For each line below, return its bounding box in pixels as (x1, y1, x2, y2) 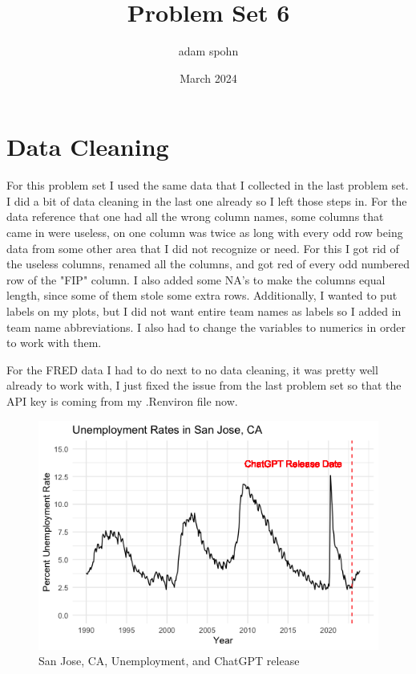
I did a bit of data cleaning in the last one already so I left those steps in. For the (6, 192, 407, 209)
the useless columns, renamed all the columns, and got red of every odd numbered (6, 255, 410, 272)
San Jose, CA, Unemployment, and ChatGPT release (38, 652, 300, 669)
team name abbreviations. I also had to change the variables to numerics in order (6, 318, 406, 335)
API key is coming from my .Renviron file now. (6, 392, 238, 409)
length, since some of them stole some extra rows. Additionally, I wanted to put (6, 287, 398, 304)
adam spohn (178, 43, 239, 59)
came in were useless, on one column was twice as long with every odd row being (6, 224, 403, 241)
